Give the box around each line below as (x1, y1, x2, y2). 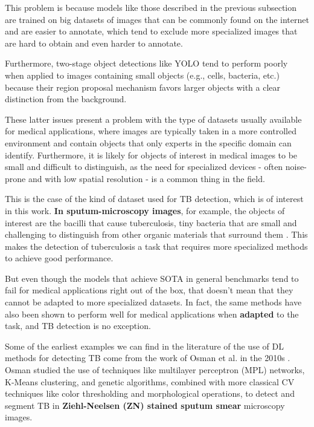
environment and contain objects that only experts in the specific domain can (5, 136, 292, 149)
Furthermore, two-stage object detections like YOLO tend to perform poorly (5, 57, 288, 70)
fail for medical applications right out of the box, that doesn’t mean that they (5, 284, 293, 296)
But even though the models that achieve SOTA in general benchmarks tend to (5, 272, 299, 284)
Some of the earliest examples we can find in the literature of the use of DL (5, 339, 284, 352)
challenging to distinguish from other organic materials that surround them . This (5, 228, 308, 241)
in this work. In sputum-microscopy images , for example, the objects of (5, 204, 285, 217)
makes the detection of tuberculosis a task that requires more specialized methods (5, 240, 308, 252)
